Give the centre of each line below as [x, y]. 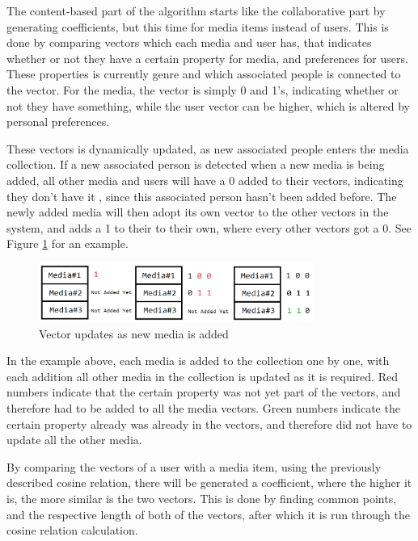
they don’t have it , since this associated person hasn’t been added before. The [202, 196]
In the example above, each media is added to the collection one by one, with [198, 361]
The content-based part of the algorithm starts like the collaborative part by [196, 10]
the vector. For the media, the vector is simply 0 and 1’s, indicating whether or [203, 89]
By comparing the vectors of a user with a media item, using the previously [194, 466]
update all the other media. [74, 440]
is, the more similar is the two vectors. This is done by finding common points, [202, 499]
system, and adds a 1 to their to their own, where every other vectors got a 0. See [209, 227]
